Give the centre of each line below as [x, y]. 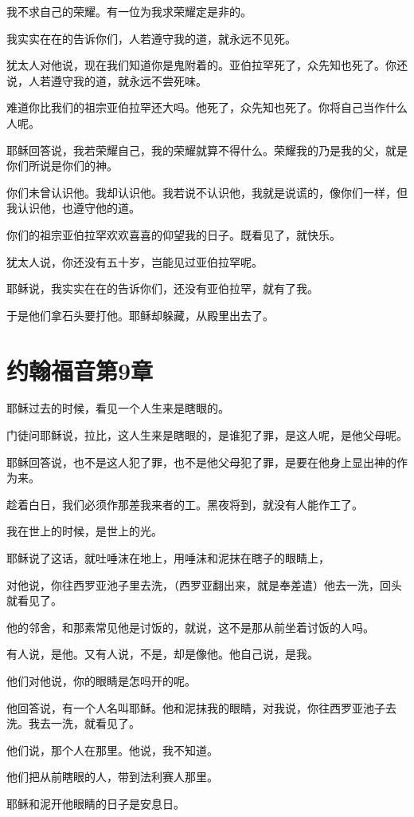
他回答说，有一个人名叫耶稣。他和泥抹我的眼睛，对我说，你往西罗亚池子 [196, 707]
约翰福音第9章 [80, 370]
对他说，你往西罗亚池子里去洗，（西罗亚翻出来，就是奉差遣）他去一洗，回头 [204, 584]
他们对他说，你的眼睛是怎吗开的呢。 [101, 680]
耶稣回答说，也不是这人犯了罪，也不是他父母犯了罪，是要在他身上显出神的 [201, 462]
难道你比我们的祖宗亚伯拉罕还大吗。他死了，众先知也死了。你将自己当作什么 [207, 107]
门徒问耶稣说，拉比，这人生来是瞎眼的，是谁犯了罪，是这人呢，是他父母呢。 [207, 435]
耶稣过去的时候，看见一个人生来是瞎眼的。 [118, 408]
